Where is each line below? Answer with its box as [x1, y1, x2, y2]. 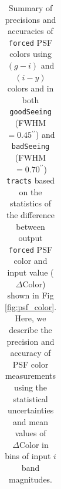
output [18, 232, 43, 244]
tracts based [6, 174, 55, 186]
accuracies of [8, 25, 53, 37]
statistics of [10, 197, 51, 209]
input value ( [7, 266, 54, 278]
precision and [6, 335, 55, 347]
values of [15, 427, 46, 439]
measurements [5, 369, 56, 382]
